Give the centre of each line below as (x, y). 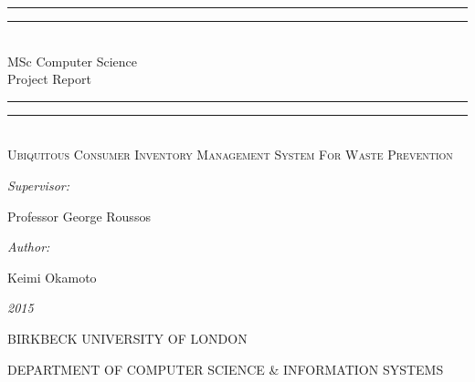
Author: (29, 247)
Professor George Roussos (79, 216)
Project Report (49, 79)
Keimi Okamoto (52, 277)
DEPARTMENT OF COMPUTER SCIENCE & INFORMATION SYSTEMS (226, 369)
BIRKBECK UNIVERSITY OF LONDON (127, 338)
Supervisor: (38, 185)
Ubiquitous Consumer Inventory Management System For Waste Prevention (230, 155)
